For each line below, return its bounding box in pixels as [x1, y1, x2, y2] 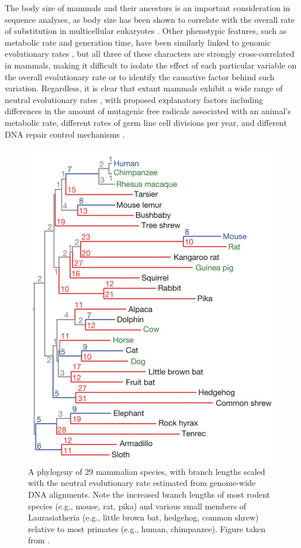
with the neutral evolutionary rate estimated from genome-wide [28, 477, 256, 489]
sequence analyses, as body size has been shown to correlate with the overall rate [5, 13, 295, 25]
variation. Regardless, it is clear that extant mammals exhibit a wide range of [5, 82, 283, 94]
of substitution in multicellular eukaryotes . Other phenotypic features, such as [5, 25, 287, 37]
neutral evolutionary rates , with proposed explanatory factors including [5, 93, 263, 105]
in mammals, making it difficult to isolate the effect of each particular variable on [5, 59, 297, 71]
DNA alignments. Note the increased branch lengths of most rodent [28, 488, 270, 500]
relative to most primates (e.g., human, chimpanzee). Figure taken [28, 522, 266, 535]
